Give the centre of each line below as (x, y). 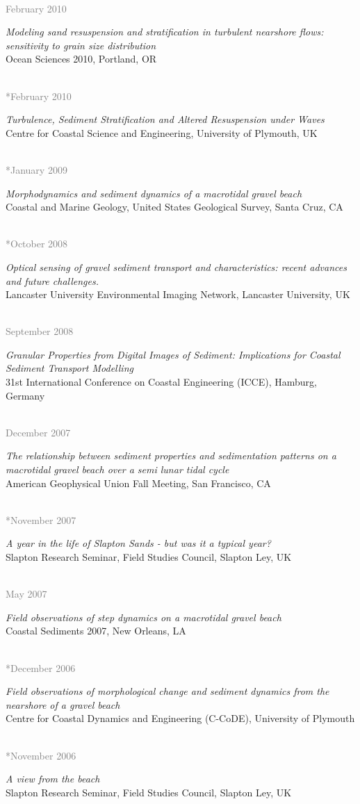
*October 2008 (37, 244)
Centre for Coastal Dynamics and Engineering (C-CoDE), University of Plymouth (180, 718)
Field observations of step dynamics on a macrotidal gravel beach (144, 617)
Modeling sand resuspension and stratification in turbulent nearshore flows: (165, 32)
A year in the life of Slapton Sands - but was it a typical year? (138, 543)
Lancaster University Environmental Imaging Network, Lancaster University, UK (178, 294)
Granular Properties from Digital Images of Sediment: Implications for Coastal (173, 354)
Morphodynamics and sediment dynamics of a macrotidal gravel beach (154, 193)
